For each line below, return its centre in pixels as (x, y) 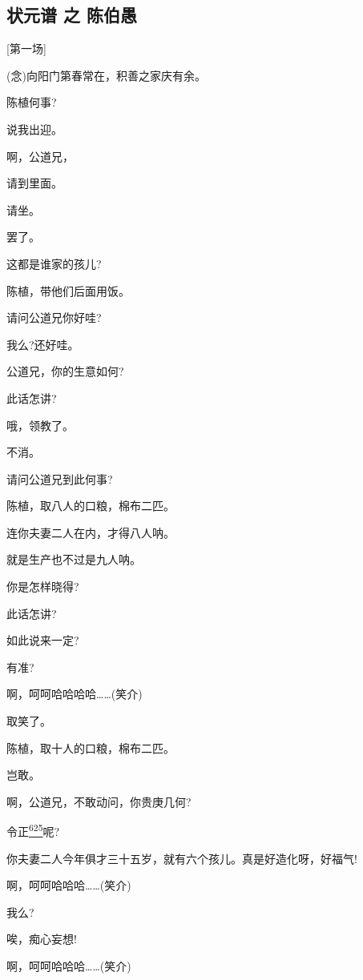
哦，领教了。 (40, 425)
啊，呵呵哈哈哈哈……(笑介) (75, 694)
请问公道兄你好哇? (54, 317)
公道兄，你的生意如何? (65, 371)
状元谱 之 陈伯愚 (72, 15)
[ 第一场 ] (26, 48)
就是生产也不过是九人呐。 (74, 559)
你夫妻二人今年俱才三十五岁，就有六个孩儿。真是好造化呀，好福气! (182, 858)
